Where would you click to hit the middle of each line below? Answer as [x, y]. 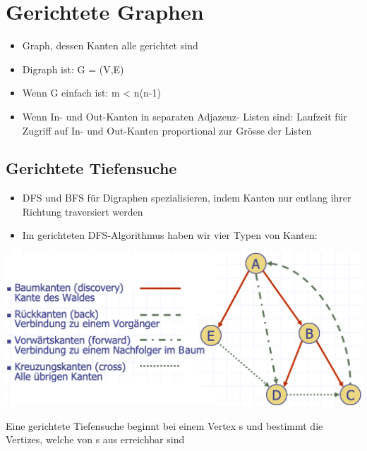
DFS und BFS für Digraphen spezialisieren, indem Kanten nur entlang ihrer [187, 198]
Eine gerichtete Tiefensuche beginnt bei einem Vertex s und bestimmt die [164, 425]
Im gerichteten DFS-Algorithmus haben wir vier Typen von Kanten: [170, 235]
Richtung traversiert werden [83, 211]
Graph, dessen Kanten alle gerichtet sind [110, 45]
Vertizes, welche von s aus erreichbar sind [95, 439]
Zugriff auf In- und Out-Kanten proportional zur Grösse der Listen [167, 130]
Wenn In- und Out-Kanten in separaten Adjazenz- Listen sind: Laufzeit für [185, 116]
